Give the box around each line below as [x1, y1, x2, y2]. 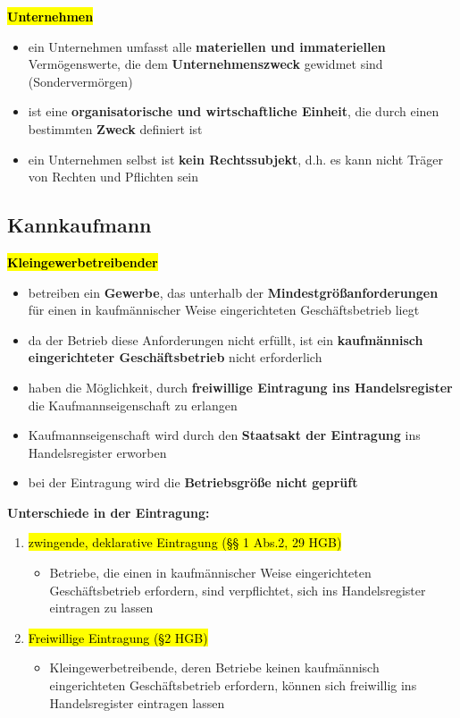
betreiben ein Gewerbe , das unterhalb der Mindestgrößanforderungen [28, 283, 439, 301]
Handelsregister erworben [28, 443, 167, 461]
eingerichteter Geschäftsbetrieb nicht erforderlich [28, 348, 322, 367]
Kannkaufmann [7, 211, 152, 239]
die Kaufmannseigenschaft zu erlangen [28, 395, 238, 414]
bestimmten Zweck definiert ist [28, 119, 203, 138]
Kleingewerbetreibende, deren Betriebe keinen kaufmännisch [49, 658, 380, 677]
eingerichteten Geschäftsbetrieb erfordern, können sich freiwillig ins [49, 676, 417, 695]
